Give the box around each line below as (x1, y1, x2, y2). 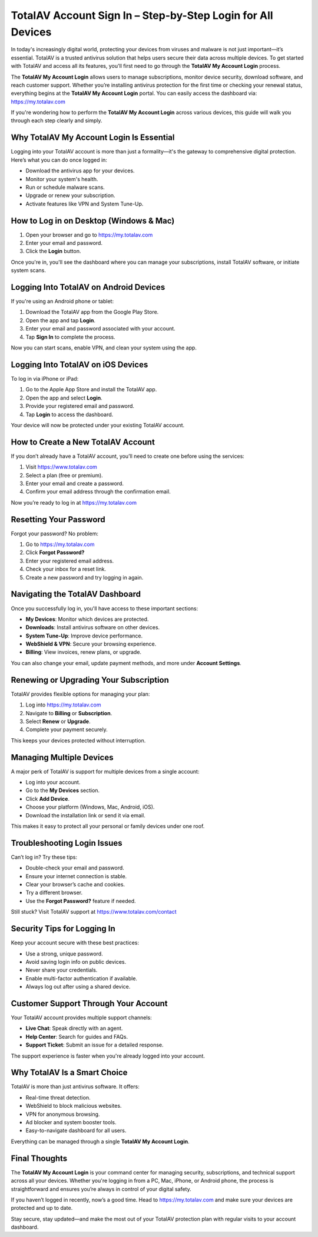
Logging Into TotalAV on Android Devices (11, 282, 165, 292)
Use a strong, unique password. (25, 950, 103, 957)
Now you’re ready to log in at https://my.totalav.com (11, 499, 137, 506)
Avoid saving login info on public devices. (25, 958, 127, 965)
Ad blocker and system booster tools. (25, 1119, 117, 1126)
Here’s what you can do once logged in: (11, 156, 107, 163)
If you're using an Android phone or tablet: (11, 298, 114, 305)
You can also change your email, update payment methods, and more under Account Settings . (11, 659, 241, 666)
